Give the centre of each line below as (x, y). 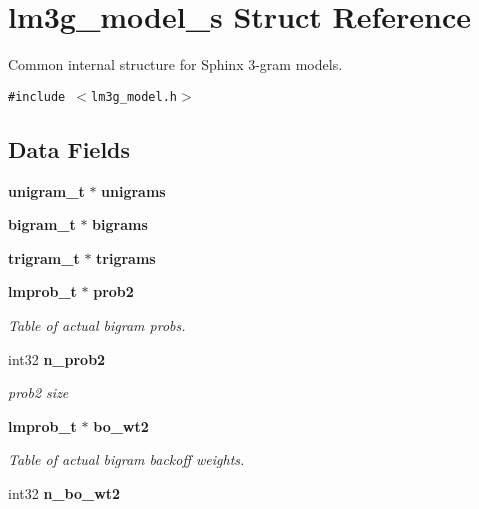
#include (37, 96)
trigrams (126, 257)
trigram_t (44, 257)
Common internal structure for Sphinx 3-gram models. (175, 64)
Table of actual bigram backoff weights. (126, 459)
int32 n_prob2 (57, 358)
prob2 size (38, 392)
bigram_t (42, 224)
